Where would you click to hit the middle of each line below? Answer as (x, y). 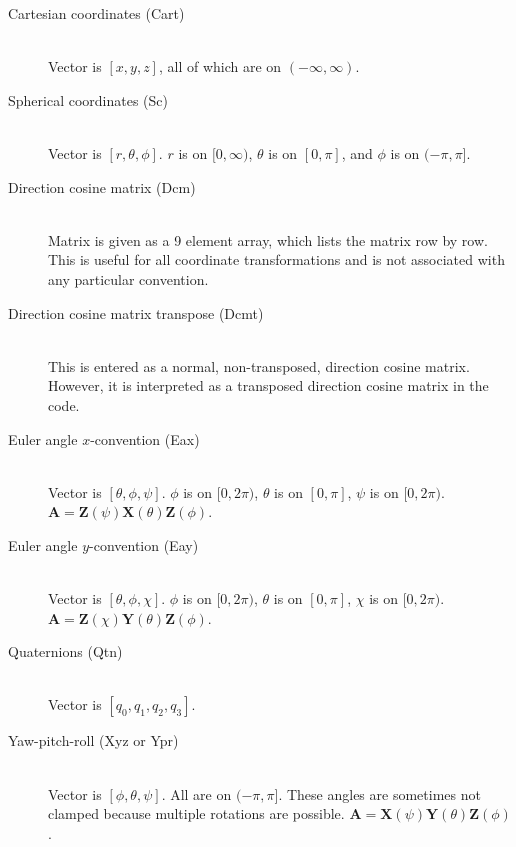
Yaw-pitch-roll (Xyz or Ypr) (93, 740)
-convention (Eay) (144, 544)
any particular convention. (128, 278)
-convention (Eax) (145, 438)
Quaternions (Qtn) (65, 651)
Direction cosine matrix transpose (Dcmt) (136, 312)
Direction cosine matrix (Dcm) (102, 186)
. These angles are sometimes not (379, 793)
